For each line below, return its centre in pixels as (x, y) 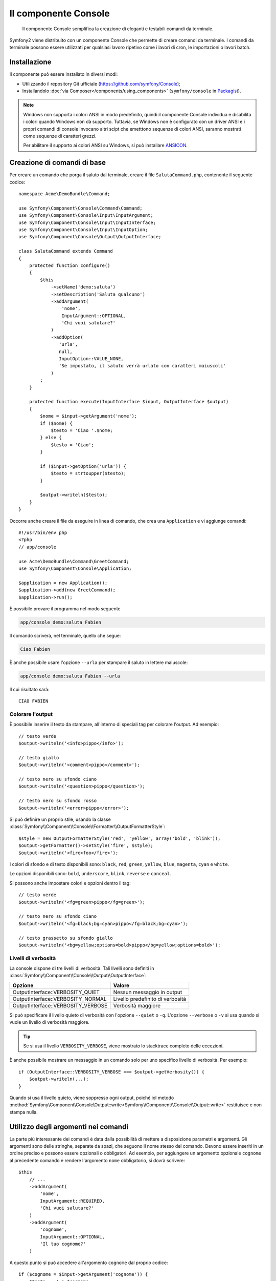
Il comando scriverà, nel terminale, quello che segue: (65, 635)
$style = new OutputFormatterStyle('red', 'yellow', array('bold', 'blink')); (120, 838)
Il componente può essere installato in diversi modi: (64, 74)
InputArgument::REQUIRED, (72, 1201)
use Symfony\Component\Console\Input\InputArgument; (86, 215)
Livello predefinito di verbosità (150, 999)
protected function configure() (70, 265)
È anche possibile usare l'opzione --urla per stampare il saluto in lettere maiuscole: (99, 662)
